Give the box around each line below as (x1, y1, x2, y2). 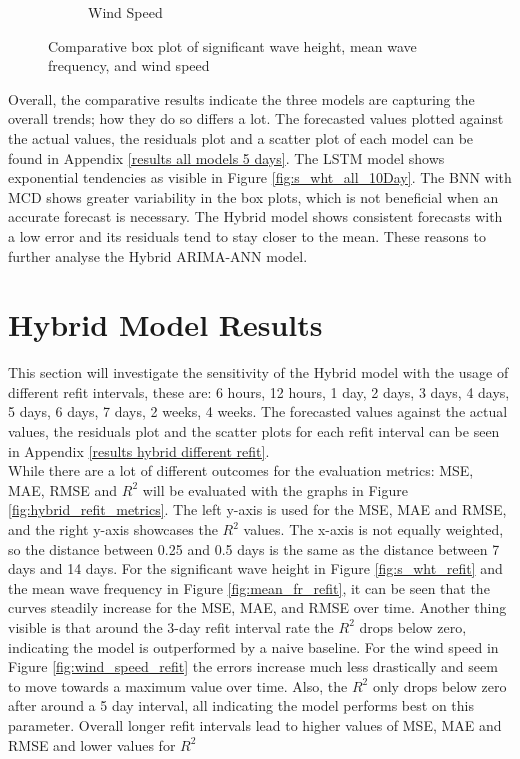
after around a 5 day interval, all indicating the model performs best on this (8, 695, 474, 716)
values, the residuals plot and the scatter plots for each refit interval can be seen (8, 421, 500, 442)
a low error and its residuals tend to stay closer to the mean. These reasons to (8, 225, 486, 246)
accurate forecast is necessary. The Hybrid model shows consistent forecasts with (8, 206, 503, 227)
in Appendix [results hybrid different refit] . (8, 440, 270, 461)
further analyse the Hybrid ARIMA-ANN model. (8, 245, 308, 266)
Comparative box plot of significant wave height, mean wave (48, 35, 417, 56)
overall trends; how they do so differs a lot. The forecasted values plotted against (8, 108, 504, 129)
